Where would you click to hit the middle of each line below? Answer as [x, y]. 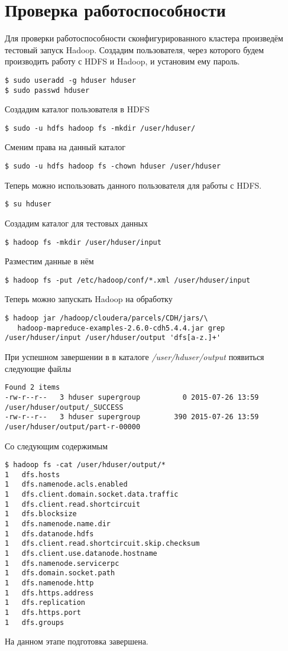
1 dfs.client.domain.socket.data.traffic [92, 495]
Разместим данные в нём [49, 261]
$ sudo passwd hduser [47, 90]
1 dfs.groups [35, 622]
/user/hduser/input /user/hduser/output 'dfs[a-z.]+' [113, 338]
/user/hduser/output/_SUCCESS [64, 407]
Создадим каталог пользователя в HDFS [77, 109]
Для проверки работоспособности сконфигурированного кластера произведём [144, 38]
